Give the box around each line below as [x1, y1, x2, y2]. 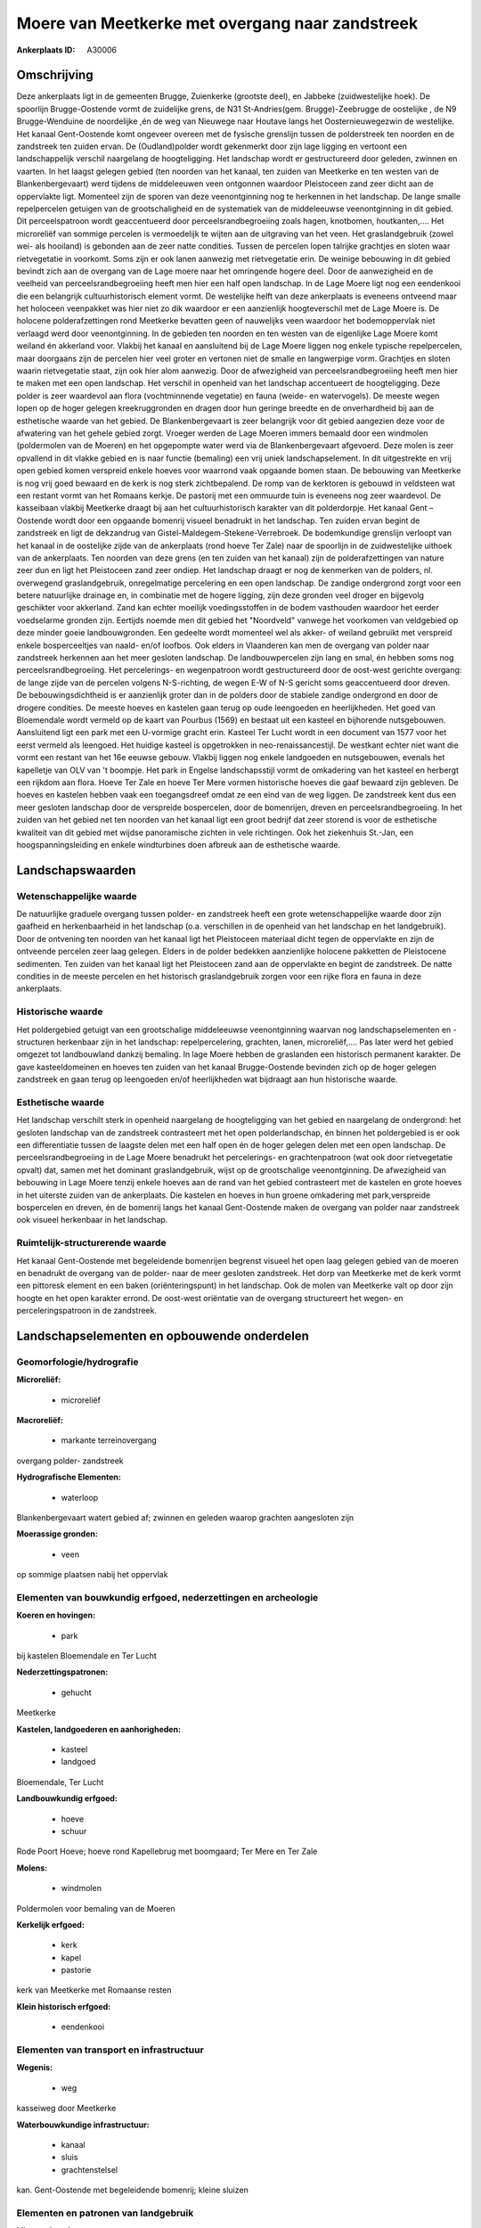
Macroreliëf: [16, 1415, 64, 1425]
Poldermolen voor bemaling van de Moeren [16, 1903, 175, 1913]
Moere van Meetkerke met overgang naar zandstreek [16, 13, 419, 33]
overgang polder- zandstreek [16, 1455, 124, 1466]
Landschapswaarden [16, 863, 136, 878]
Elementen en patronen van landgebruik [16, 2207, 194, 2219]
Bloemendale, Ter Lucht [16, 1776, 104, 1787]
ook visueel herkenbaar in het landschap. [16, 1215, 168, 1225]
